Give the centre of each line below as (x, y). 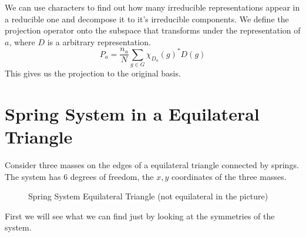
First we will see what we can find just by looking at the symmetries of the (140, 216)
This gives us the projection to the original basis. (93, 73)
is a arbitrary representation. (99, 41)
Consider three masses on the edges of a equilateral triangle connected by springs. (152, 165)
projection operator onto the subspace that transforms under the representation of (153, 30)
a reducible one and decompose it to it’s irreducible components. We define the (147, 19)
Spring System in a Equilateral (132, 113)
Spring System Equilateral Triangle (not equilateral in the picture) (148, 196)
